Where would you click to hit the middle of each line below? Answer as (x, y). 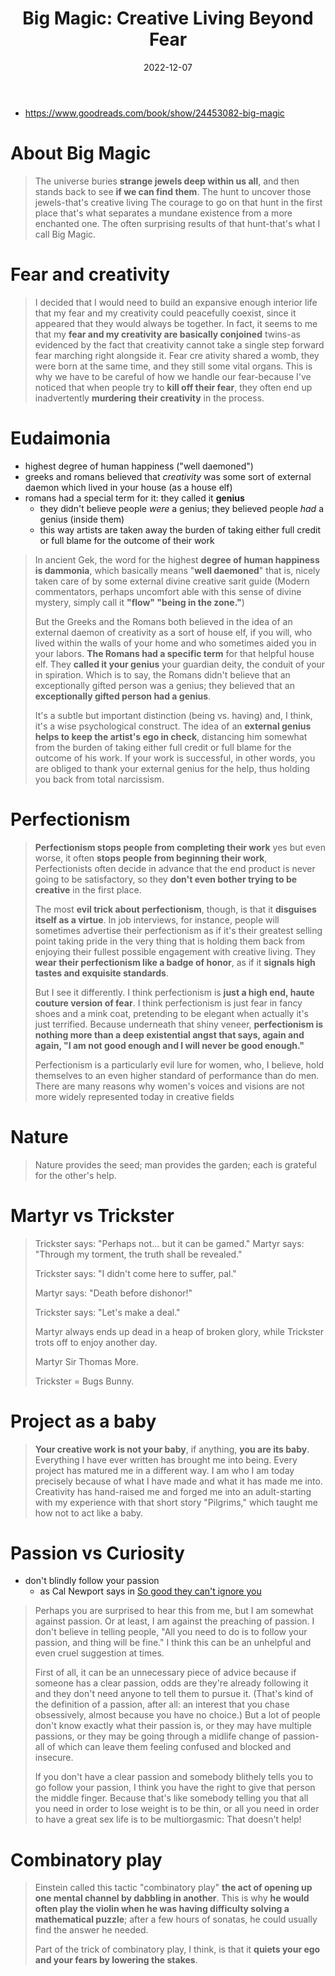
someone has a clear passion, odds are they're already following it (171, 1683)
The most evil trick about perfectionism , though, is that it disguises (175, 909)
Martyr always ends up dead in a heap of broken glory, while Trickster (179, 1331)
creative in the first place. (88, 889)
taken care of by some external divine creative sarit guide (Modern (172, 581)
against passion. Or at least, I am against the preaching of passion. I (174, 1621)
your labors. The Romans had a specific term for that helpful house (174, 653)
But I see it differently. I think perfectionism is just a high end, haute (174, 992)
